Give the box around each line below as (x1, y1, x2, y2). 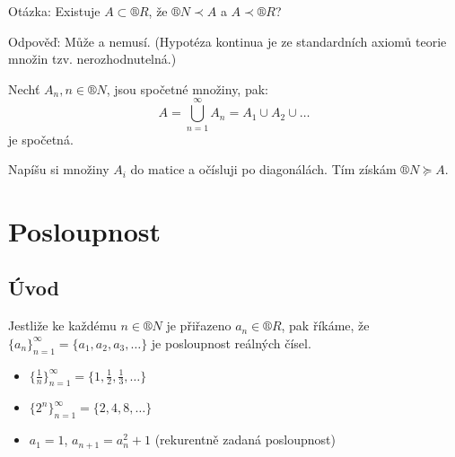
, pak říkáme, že (281, 316, 370, 335)
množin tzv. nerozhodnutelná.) (8, 49, 177, 68)
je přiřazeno (166, 316, 232, 335)
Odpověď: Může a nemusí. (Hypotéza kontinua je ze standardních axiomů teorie (8, 31, 447, 50)
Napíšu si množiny (8, 160, 109, 179)
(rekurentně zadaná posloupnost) (154, 430, 336, 449)
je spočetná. (8, 129, 74, 148)
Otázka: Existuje (8, 2, 101, 20)
